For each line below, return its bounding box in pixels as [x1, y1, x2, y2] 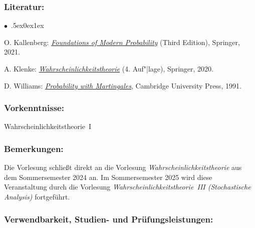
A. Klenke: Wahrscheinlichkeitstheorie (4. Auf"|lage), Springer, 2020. [4, 63, 213, 73]
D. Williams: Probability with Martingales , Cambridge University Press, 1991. [4, 80, 241, 90]
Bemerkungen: [4, 142, 64, 154]
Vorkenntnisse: [4, 101, 64, 114]
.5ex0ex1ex [11, 20, 44, 30]
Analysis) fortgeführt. [4, 191, 70, 201]
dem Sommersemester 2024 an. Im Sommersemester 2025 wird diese [4, 171, 212, 182]
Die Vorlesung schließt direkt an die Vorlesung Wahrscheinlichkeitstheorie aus [4, 162, 242, 172]
